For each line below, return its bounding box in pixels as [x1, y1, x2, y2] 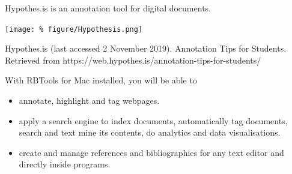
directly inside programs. [19, 158, 111, 170]
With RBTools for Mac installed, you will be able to [5, 74, 197, 86]
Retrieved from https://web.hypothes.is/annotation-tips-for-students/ [5, 53, 261, 66]
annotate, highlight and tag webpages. [19, 94, 160, 107]
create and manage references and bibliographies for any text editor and [19, 146, 284, 158]
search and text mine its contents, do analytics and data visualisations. [19, 126, 281, 139]
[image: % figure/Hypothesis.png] [5, 25, 143, 34]
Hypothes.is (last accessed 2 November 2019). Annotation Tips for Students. [5, 42, 287, 55]
